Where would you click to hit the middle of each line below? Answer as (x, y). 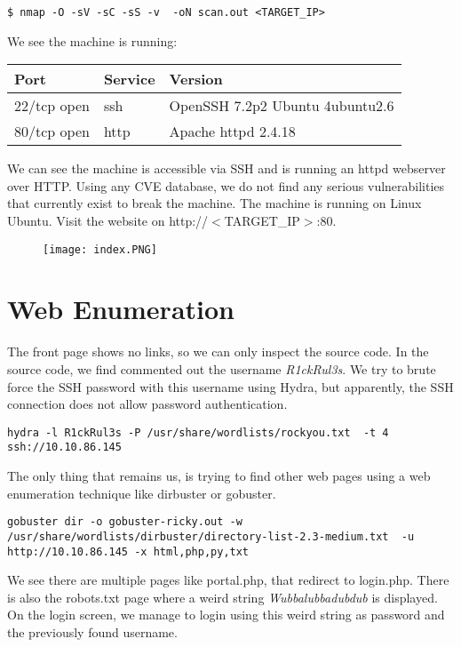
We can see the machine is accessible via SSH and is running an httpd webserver (227, 168)
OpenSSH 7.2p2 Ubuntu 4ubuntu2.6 (282, 106)
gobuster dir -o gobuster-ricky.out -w (125, 522)
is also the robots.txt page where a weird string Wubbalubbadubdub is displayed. (223, 597)
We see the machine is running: (92, 40)
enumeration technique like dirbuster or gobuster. (142, 493)
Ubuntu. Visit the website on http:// (108, 221)
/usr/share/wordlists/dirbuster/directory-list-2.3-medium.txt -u (211, 536)
